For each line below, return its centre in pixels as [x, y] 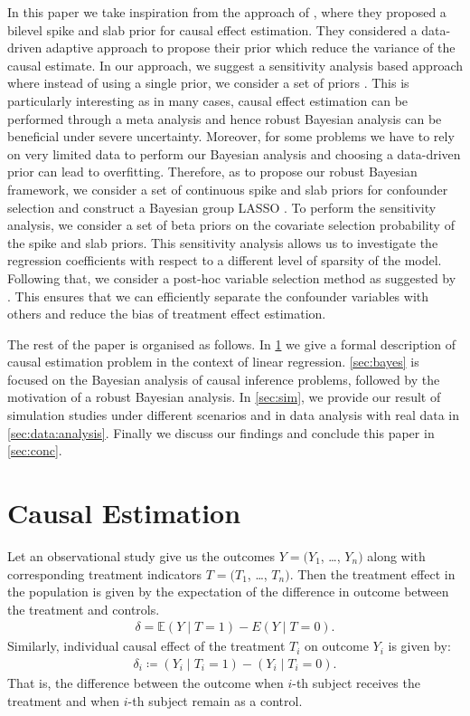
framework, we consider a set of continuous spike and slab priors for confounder [228, 189]
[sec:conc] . [35, 450]
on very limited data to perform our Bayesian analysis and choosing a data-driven [234, 153]
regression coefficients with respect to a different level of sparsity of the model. [225, 260]
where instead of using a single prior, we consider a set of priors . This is [208, 83]
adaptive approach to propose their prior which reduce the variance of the [250, 48]
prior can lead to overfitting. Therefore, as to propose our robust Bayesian [212, 172]
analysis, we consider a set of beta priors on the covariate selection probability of [231, 225]
